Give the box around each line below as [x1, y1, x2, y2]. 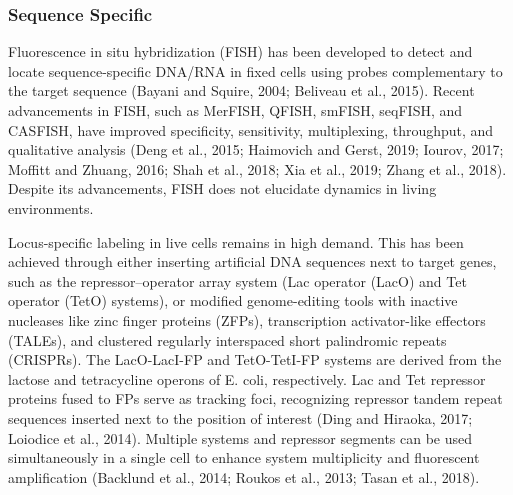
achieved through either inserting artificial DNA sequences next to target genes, [8, 251, 497, 272]
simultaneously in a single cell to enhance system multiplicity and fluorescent [8, 447, 480, 468]
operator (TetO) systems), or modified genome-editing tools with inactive [8, 290, 458, 311]
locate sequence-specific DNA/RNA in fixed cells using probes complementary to [8, 60, 503, 81]
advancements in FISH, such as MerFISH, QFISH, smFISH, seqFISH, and [8, 100, 463, 120]
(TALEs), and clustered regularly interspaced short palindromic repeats [8, 329, 447, 350]
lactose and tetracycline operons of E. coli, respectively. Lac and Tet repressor [8, 368, 486, 389]
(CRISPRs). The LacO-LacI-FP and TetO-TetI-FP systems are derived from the [8, 349, 502, 370]
